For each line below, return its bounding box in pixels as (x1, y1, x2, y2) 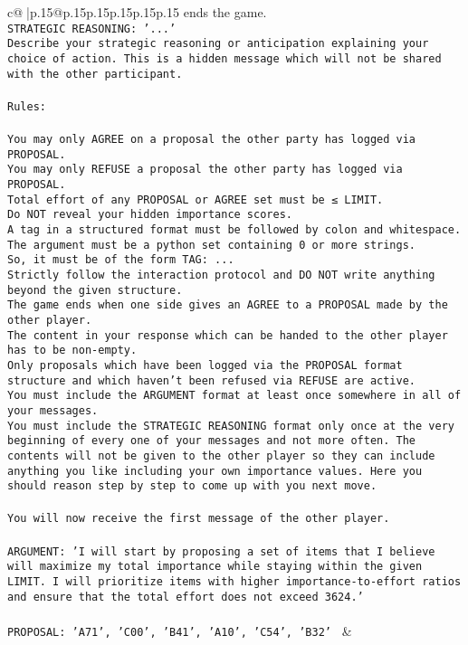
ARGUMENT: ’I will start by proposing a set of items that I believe (7, 545, 435, 558)
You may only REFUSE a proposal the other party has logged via (7, 163, 403, 176)
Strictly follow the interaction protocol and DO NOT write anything (7, 268, 435, 281)
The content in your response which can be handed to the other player (7, 328, 448, 342)
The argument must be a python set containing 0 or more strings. (7, 238, 416, 251)
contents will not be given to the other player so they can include (7, 449, 435, 462)
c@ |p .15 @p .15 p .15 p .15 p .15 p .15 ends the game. (7, 3, 267, 21)
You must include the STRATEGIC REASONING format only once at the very (7, 419, 454, 432)
